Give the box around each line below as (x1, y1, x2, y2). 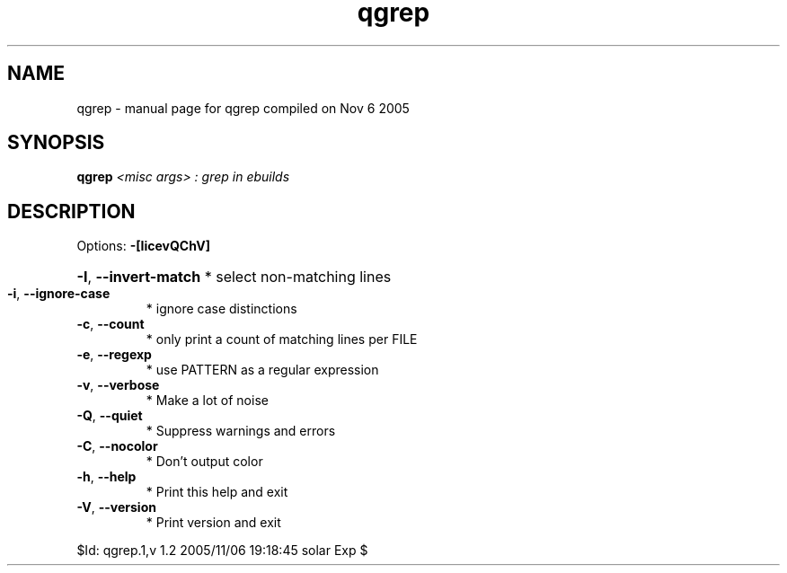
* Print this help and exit (146, 484, 288, 500)
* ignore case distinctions (146, 301, 297, 317)
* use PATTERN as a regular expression (146, 362, 379, 378)
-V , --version (76, 499, 156, 516)
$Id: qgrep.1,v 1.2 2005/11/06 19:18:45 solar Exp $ (76, 542, 368, 559)
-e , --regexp (76, 347, 152, 363)
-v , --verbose (76, 377, 160, 393)
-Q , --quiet (76, 408, 143, 424)
